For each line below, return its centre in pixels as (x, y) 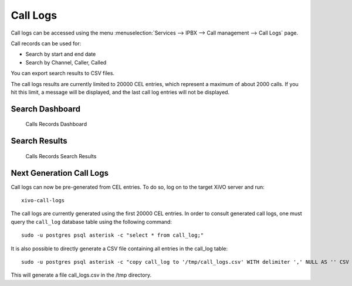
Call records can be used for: (46, 43)
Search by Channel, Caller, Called (66, 62)
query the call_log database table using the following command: (92, 222)
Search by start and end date (61, 54)
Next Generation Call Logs (60, 173)
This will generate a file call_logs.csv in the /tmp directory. (81, 275)
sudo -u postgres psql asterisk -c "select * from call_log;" (113, 235)
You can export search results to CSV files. (62, 73)
